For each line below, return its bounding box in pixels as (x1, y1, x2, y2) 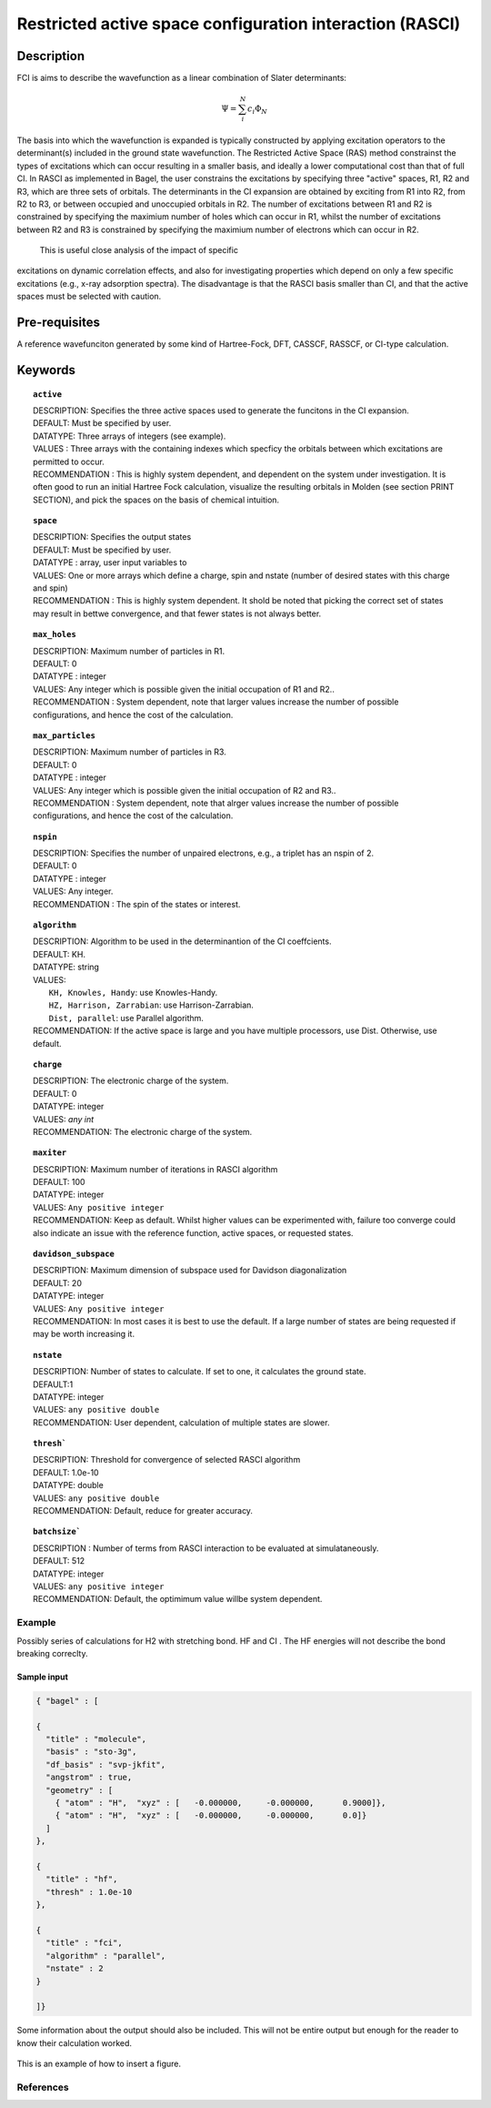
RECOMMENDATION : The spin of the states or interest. (33, 898, 241, 909)
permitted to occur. (33, 456, 105, 467)
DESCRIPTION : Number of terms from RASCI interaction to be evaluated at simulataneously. (33, 1543, 379, 1554)
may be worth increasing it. (33, 1329, 135, 1340)
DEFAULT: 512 (33, 1556, 85, 1566)
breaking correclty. (16, 1647, 88, 1658)
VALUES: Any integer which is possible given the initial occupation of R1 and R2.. (33, 684, 336, 694)
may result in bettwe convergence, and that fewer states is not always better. (33, 608, 322, 619)
